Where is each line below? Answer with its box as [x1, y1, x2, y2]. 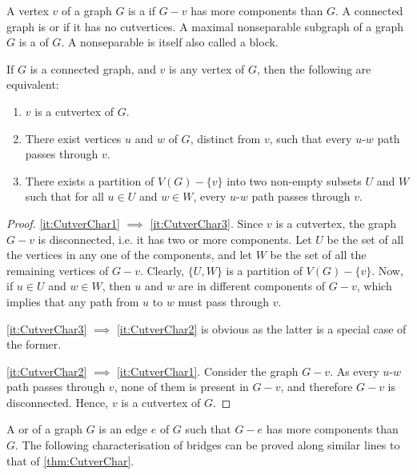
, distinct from [190, 130, 261, 146]
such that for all [25, 188, 104, 205]
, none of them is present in [114, 378, 249, 395]
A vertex [6, 2, 49, 18]
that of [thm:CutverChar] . [6, 452, 134, 469]
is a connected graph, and [30, 60, 156, 77]
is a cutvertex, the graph [275, 214, 397, 231]
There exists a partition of [25, 172, 154, 189]
